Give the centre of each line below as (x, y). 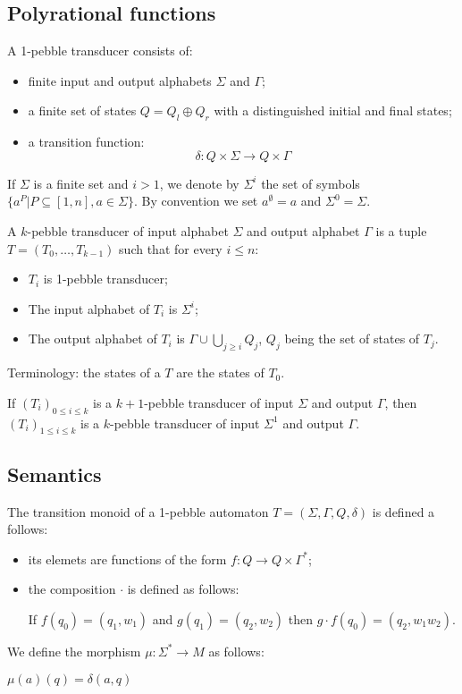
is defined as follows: (183, 589)
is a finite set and (81, 183)
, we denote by (199, 183)
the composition (72, 589)
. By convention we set (196, 201)
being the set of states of (352, 339)
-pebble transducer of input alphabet (128, 230)
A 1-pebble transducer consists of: (100, 51)
